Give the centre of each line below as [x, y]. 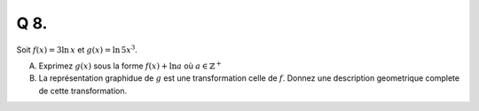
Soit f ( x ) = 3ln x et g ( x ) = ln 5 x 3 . [77, 49]
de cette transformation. [83, 91]
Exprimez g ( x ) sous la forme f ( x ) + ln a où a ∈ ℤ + [130, 65]
